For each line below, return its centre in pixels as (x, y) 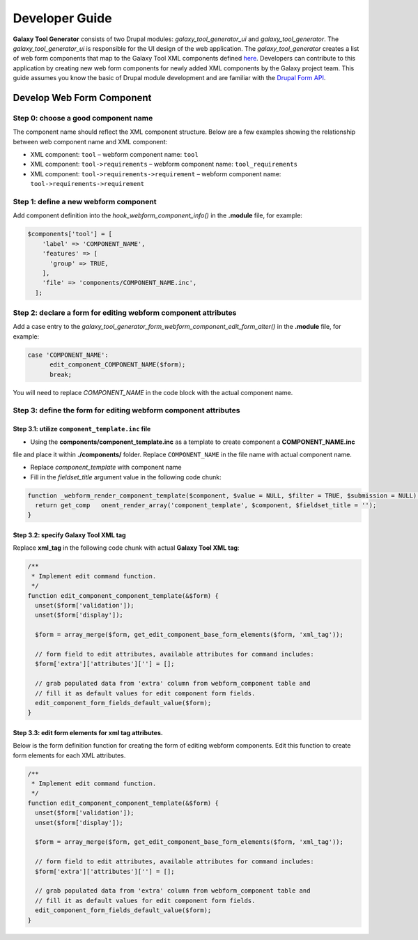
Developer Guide (62, 18)
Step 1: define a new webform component (85, 201)
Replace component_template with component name (106, 468)
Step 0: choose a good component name (83, 118)
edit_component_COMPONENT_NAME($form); (118, 365)
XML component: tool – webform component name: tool (114, 155)
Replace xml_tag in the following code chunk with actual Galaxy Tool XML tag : (126, 548)
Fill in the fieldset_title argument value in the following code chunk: (126, 477)
